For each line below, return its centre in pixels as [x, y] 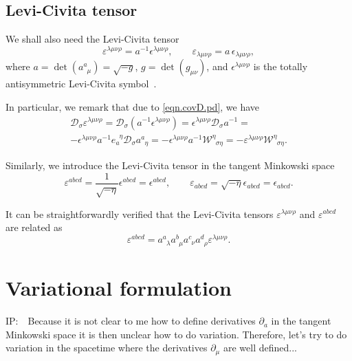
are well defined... [260, 348]
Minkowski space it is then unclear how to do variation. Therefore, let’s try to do [176, 334]
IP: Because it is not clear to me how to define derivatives [131, 321]
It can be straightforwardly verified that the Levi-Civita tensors [140, 214]
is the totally [280, 66]
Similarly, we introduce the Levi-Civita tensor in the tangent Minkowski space [170, 165]
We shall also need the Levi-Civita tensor [92, 39]
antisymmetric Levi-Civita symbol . [81, 84]
